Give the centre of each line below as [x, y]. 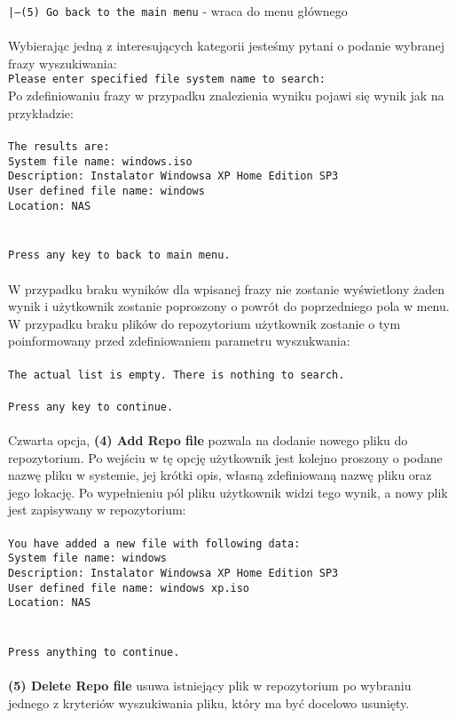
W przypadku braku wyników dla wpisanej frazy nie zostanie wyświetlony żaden [226, 288]
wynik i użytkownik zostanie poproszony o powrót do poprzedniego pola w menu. [229, 306]
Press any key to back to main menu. [119, 255]
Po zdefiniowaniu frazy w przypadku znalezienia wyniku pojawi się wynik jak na [226, 96]
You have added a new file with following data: [154, 543]
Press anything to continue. [94, 653]
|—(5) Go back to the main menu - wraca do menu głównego [178, 11]
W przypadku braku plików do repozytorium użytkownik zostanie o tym [204, 323]
